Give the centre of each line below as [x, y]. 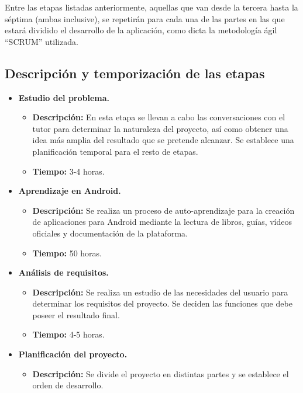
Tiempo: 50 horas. [67, 253]
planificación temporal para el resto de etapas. [115, 151]
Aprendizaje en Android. [70, 191]
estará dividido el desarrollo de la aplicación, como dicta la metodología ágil [141, 30]
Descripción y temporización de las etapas [135, 73]
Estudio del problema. [64, 97]
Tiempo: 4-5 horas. [68, 334]
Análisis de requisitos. [63, 272]
